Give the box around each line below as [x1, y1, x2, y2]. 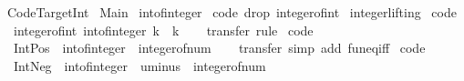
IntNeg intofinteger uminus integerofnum [13, 56, 266, 75]
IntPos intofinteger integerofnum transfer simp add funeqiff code [13, 38, 426, 57]
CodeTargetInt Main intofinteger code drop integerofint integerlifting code [6, 3, 457, 21]
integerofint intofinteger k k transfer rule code [13, 20, 314, 39]
